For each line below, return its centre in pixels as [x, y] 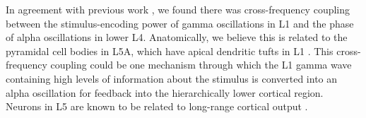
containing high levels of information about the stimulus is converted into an [172, 78]
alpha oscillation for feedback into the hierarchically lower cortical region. [165, 92]
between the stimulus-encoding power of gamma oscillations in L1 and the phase [180, 23]
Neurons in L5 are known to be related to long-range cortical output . [157, 106]
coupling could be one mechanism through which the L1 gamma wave [201, 65]
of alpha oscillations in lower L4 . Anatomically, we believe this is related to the [177, 37]
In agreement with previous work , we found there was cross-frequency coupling [178, 9]
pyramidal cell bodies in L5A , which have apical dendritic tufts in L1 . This [170, 51]
